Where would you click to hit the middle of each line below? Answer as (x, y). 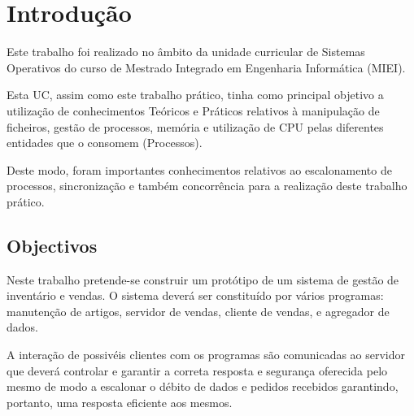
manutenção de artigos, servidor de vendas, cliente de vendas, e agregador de (198, 311)
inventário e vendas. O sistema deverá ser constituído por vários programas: (195, 295)
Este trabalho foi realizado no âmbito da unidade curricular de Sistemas (186, 52)
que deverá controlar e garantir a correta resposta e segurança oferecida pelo (197, 370)
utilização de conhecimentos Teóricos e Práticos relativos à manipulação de (193, 110)
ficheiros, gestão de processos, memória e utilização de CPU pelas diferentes (195, 126)
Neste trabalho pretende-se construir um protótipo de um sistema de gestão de (203, 279)
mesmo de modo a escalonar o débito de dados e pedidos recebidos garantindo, (203, 386)
